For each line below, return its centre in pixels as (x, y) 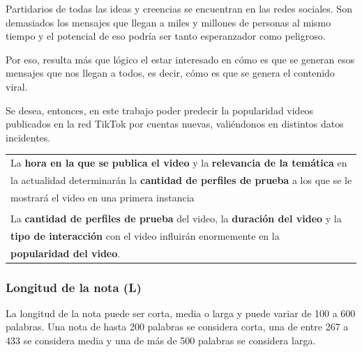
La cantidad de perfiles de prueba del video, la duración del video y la (176, 218)
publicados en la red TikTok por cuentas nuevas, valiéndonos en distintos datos (175, 124)
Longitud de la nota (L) (74, 287)
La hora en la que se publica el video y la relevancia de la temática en (179, 163)
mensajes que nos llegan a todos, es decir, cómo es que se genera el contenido (170, 73)
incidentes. (28, 137)
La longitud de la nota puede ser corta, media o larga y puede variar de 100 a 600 (181, 313)
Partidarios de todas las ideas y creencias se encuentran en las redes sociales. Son (179, 8)
